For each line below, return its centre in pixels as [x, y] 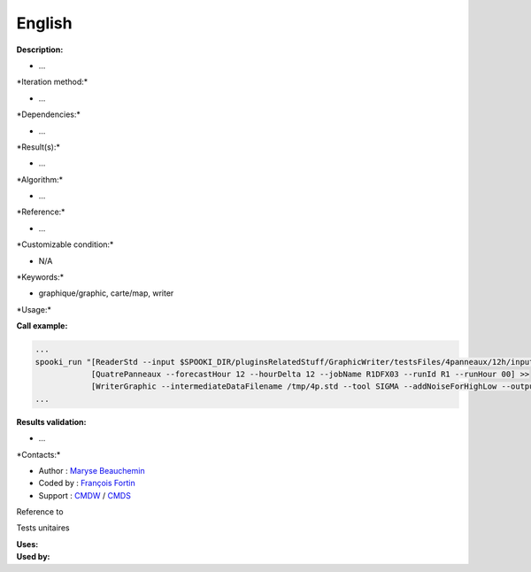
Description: [40, 50]
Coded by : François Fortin [87, 483]
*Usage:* [34, 309]
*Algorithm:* [40, 179]
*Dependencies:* [49, 114]
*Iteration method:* [52, 82]
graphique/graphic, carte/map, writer [106, 293]
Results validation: [51, 421]
